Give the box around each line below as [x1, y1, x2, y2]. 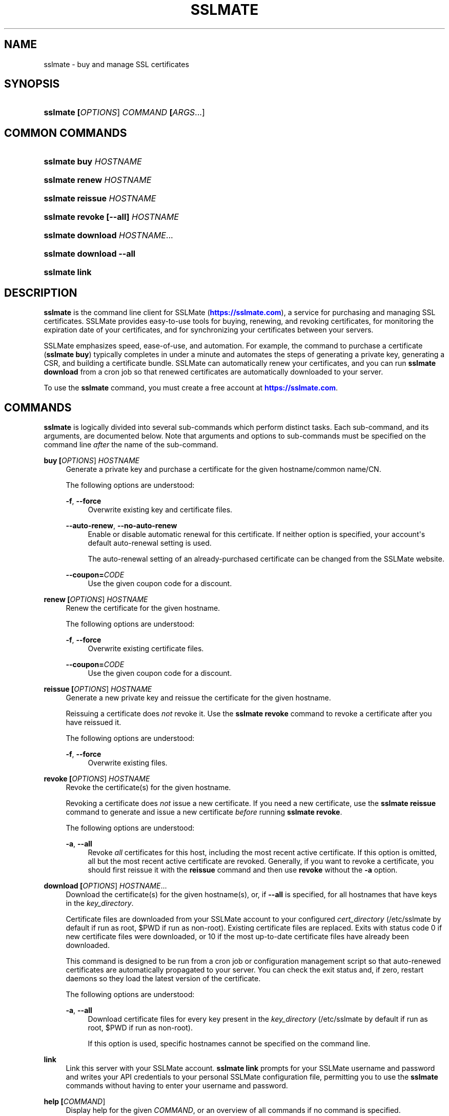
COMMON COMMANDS [4, 126, 127, 139]
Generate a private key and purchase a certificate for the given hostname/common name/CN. [66, 464, 381, 473]
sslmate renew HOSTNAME [44, 175, 152, 185]
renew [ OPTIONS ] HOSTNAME [44, 594, 148, 604]
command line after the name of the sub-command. [44, 440, 218, 449]
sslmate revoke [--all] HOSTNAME [44, 212, 179, 222]
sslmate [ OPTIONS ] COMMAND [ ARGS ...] [44, 107, 205, 118]
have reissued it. [66, 717, 121, 727]
